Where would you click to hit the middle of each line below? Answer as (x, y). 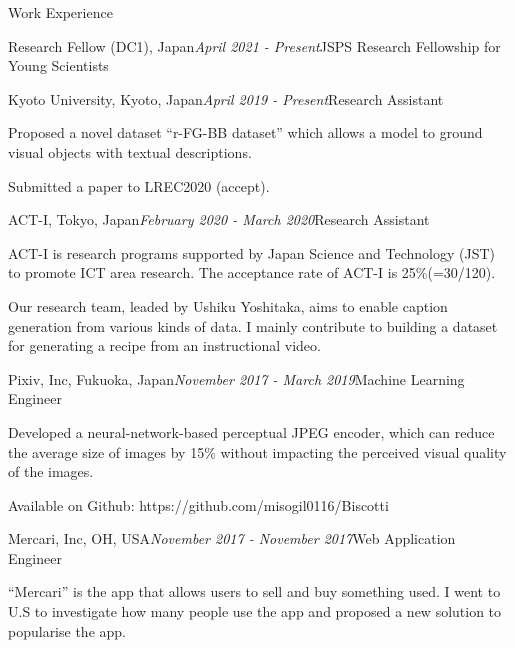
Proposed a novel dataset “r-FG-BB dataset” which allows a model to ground (245, 132)
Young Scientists (58, 65)
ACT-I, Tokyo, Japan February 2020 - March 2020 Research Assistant (219, 219)
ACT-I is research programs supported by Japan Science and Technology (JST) (251, 252)
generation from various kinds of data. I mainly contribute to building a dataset (253, 325)
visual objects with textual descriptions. (130, 151)
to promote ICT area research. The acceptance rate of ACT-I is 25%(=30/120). (252, 272)
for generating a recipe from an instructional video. (164, 345)
